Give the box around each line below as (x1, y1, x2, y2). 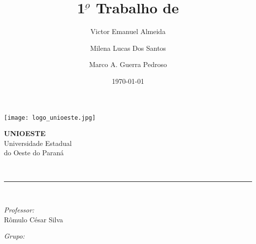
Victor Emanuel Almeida (90, 26, 166, 36)
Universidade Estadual (4, 138, 72, 148)
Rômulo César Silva (4, 214, 64, 224)
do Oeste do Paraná (4, 147, 64, 158)
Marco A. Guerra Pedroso (89, 59, 167, 70)
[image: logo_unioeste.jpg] (4, 114, 96, 121)
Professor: (4, 205, 34, 215)
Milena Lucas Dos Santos (90, 42, 166, 53)
